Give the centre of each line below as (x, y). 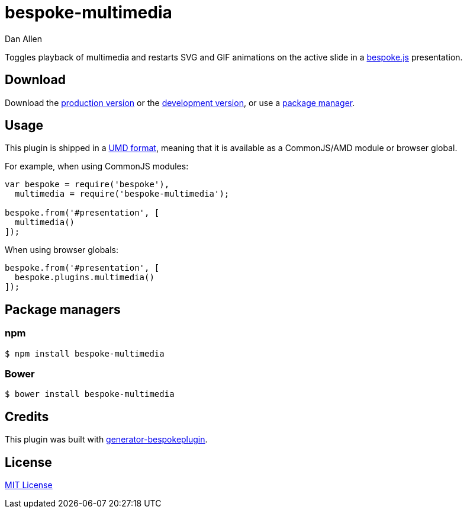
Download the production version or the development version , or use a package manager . (180, 102)
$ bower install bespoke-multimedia (90, 394)
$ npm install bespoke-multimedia (85, 353)
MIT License (29, 485)
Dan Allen (24, 39)
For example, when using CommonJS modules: (97, 166)
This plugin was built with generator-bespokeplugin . (106, 440)
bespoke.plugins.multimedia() (84, 278)
